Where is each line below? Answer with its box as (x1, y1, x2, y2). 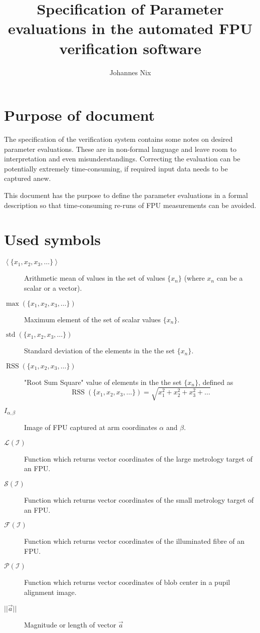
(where (184, 273, 205, 283)
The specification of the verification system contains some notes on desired (4, 134, 233, 144)
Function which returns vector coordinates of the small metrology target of (24, 495, 254, 505)
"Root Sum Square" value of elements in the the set (24, 376, 182, 387)
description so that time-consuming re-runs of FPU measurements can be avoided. (4, 199, 256, 210)
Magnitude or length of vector (24, 619, 116, 629)
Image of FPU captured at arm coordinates (24, 422, 157, 433)
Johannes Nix (109, 67, 151, 77)
